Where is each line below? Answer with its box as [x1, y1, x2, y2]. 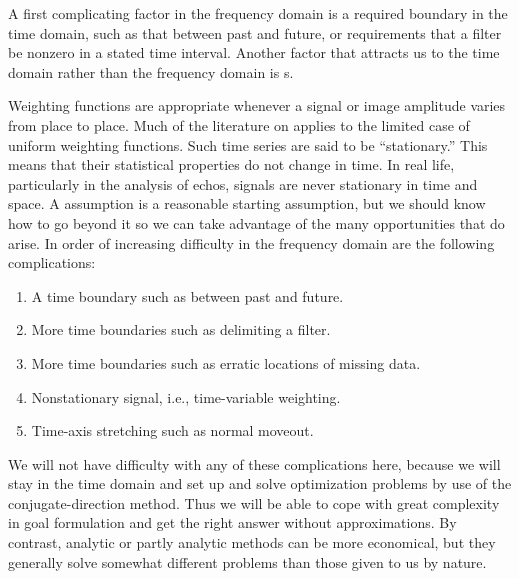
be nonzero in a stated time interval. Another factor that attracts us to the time [8, 42, 500, 63]
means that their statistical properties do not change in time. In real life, [8, 154, 455, 175]
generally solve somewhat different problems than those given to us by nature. [8, 551, 487, 572]
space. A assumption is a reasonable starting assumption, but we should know [8, 193, 486, 214]
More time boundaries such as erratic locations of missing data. [31, 352, 421, 373]
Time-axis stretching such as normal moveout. [31, 420, 314, 441]
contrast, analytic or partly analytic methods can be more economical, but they [8, 532, 496, 553]
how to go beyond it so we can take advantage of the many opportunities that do [8, 212, 505, 233]
